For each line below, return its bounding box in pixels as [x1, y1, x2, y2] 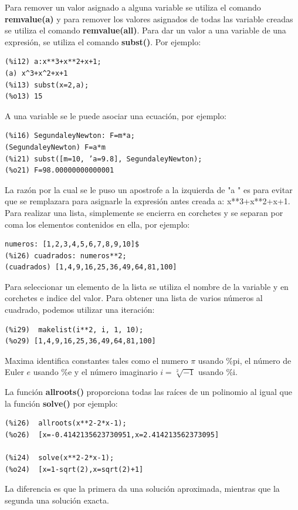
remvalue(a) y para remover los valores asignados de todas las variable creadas [5, 12, 293, 25]
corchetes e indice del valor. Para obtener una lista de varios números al [5, 292, 263, 304]
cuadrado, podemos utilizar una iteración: [5, 303, 155, 316]
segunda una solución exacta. [5, 494, 109, 506]
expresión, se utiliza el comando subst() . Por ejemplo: [5, 35, 201, 48]
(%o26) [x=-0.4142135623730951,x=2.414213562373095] [5, 430, 219, 439]
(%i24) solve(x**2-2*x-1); [5, 454, 114, 462]
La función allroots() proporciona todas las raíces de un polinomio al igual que [5, 386, 292, 398]
